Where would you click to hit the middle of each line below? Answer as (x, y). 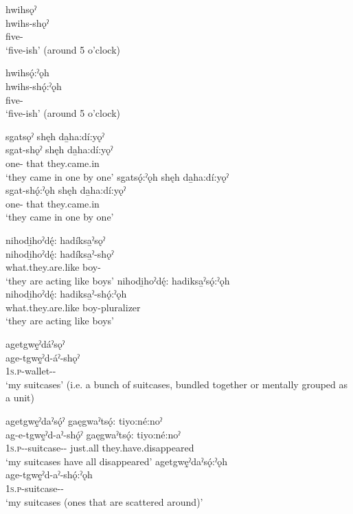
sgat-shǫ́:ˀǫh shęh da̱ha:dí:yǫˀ (66, 190)
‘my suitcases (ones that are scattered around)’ (104, 501)
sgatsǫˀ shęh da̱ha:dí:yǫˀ (55, 136)
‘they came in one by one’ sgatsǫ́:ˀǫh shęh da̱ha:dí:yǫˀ (117, 176)
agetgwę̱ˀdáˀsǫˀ (35, 344)
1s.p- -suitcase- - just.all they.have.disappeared (100, 448)
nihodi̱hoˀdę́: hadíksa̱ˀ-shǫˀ (60, 253)
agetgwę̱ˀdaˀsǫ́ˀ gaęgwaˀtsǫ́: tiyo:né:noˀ (84, 421)
